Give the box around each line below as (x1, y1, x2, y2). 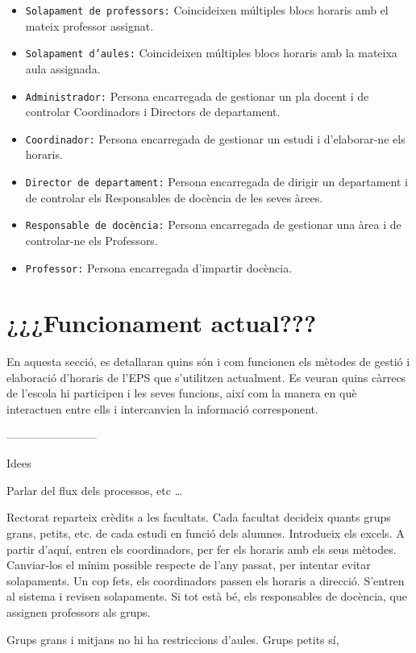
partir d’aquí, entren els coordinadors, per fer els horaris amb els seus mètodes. (6, 540, 397, 557)
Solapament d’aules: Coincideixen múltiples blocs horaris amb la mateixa (25, 44, 397, 61)
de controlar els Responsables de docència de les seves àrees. (25, 189, 323, 206)
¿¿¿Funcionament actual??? (6, 306, 317, 339)
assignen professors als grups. (6, 604, 151, 620)
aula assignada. (25, 60, 101, 77)
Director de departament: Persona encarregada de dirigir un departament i (25, 173, 408, 189)
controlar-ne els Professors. (25, 231, 158, 248)
